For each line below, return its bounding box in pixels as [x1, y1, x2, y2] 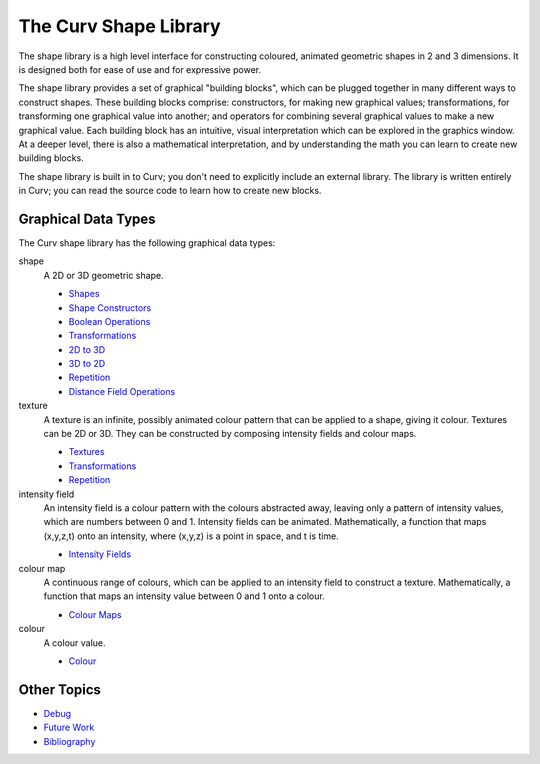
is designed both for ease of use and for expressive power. [18, 63, 262, 75]
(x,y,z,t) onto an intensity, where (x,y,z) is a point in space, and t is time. [43, 530, 339, 542]
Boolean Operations [68, 315, 151, 327]
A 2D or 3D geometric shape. [43, 269, 164, 281]
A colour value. [43, 636, 106, 649]
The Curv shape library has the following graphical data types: [18, 236, 276, 249]
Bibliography [43, 735, 96, 747]
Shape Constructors [68, 301, 152, 314]
